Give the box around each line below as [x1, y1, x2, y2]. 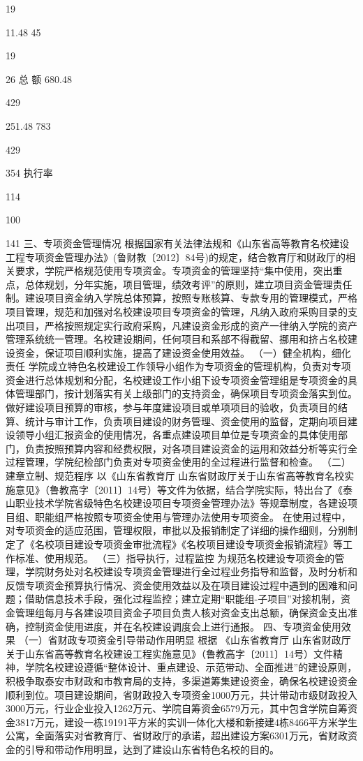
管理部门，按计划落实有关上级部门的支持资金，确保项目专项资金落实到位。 [15, 386, 357, 401]
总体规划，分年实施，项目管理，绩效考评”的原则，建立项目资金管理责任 [24, 276, 353, 291]
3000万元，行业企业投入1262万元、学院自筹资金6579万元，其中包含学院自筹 [6, 701, 348, 716]
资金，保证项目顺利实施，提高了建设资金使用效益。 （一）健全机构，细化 [15, 345, 351, 360]
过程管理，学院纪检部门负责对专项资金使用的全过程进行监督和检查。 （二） [6, 455, 351, 469]
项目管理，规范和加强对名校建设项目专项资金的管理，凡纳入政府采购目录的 [6, 304, 348, 318]
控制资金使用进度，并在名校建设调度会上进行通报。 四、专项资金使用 [24, 619, 341, 633]
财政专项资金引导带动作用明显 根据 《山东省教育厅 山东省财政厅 [57, 633, 351, 647]
